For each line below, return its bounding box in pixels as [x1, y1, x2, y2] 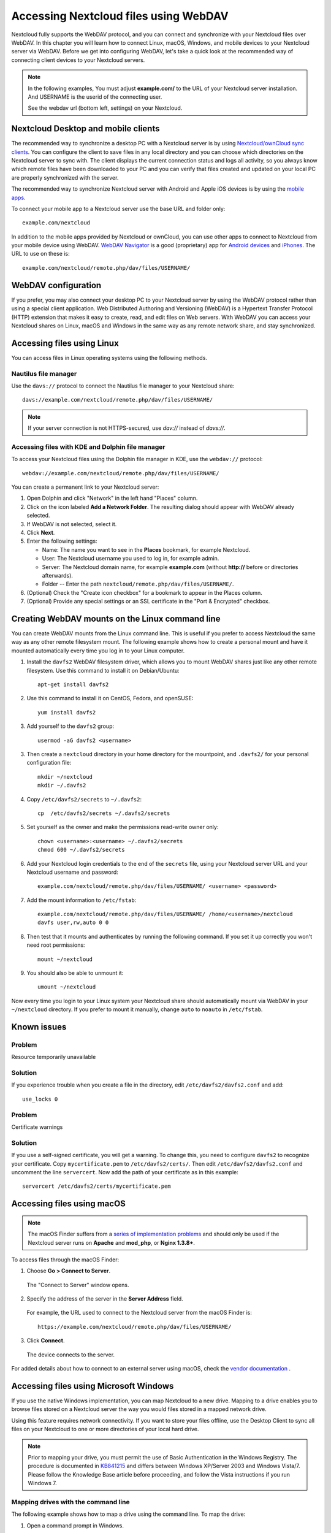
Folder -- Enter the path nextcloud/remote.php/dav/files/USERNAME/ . [42, 580, 234, 588]
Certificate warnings [11, 1123, 63, 1131]
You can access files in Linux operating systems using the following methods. [11, 354, 208, 361]
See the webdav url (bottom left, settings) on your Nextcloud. [28, 104, 183, 112]
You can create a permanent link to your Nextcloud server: [11, 483, 159, 491]
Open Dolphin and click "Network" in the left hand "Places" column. [26, 494, 198, 502]
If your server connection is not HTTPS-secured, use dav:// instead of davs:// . [28, 424, 226, 432]
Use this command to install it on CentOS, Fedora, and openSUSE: [26, 695, 194, 702]
